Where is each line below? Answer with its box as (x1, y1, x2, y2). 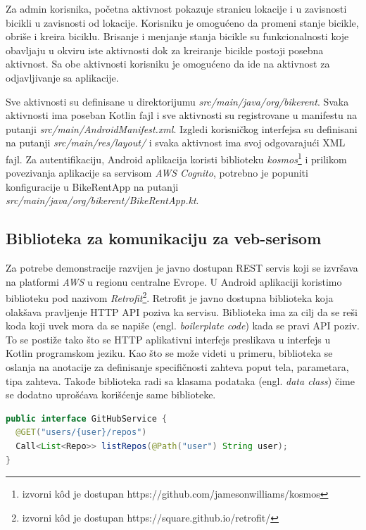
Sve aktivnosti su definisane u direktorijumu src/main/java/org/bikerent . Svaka (6, 94, 349, 108)
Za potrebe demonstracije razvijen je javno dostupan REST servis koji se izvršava (6, 260, 358, 275)
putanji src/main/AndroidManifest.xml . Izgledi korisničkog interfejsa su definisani (6, 121, 358, 136)
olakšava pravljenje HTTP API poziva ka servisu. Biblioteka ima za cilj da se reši (6, 304, 358, 319)
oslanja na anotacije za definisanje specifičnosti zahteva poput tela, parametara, (6, 359, 349, 374)
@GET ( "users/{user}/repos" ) (15, 427, 147, 438)
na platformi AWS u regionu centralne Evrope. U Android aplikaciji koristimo (6, 274, 342, 289)
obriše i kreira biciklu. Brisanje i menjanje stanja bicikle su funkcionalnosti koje (6, 29, 349, 44)
